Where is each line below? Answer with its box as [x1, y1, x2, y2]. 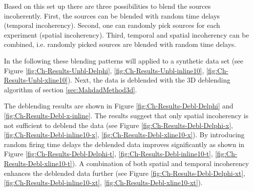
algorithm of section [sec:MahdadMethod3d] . [4, 84, 137, 94]
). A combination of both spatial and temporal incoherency [72, 158, 249, 168]
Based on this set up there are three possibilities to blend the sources [4, 1, 211, 11]
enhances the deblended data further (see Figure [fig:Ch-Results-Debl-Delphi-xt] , [4, 168, 245, 178]
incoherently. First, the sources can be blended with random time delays [4, 10, 220, 21]
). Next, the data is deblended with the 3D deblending [67, 75, 231, 85]
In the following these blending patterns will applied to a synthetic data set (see [4, 55, 244, 65]
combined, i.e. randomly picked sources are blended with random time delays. [4, 39, 236, 49]
